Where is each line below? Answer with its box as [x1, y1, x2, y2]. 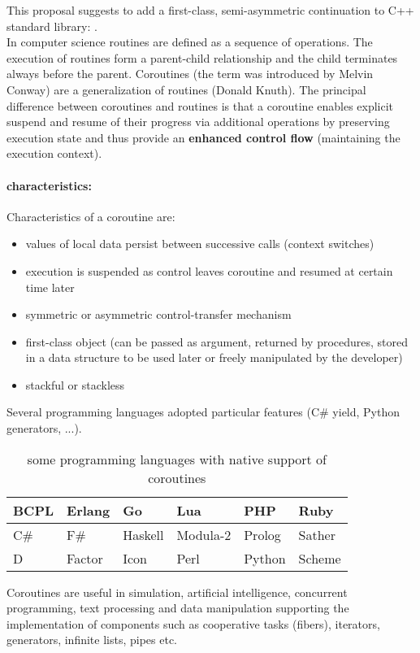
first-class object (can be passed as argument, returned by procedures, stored [25, 333, 409, 350]
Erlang [67, 500, 110, 520]
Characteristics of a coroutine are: [6, 207, 175, 224]
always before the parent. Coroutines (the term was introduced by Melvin [6, 65, 374, 82]
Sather [298, 525, 336, 544]
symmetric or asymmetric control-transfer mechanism [25, 306, 292, 323]
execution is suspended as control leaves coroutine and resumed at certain [25, 262, 393, 279]
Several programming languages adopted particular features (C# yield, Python [6, 403, 401, 420]
